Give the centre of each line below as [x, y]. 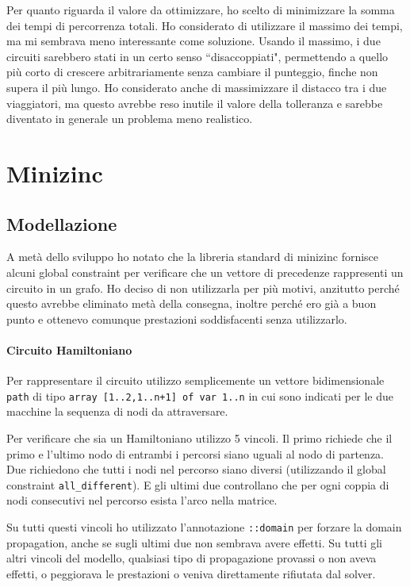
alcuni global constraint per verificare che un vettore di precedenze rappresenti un [205, 272]
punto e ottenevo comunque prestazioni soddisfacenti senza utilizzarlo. [177, 318]
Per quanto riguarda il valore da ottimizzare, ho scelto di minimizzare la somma [201, 10]
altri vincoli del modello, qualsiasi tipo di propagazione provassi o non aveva [192, 558]
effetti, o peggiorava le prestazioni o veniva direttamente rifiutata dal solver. [191, 573]
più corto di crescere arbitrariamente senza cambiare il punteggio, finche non [192, 72]
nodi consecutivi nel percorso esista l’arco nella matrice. [142, 500]
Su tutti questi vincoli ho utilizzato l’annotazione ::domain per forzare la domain [204, 526]
